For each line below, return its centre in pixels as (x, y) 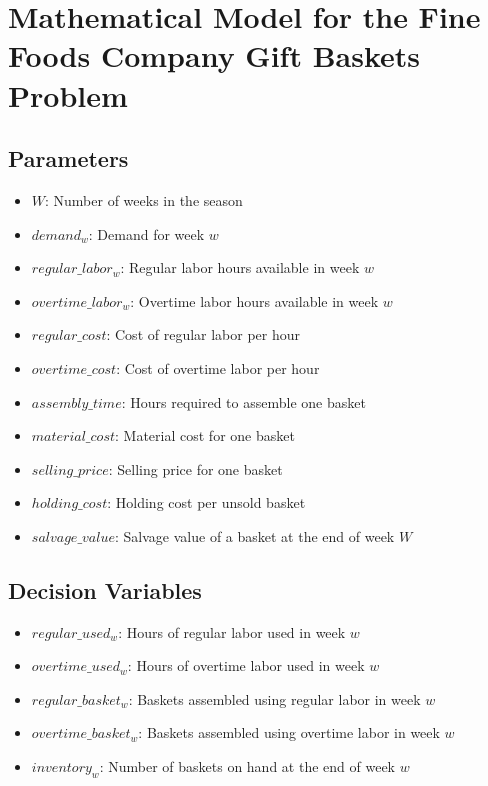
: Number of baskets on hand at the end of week (247, 766)
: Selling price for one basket (195, 468)
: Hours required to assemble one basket (243, 401)
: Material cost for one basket (205, 435)
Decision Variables (105, 589)
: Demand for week (146, 233)
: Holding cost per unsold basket (206, 502)
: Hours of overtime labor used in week (246, 665)
